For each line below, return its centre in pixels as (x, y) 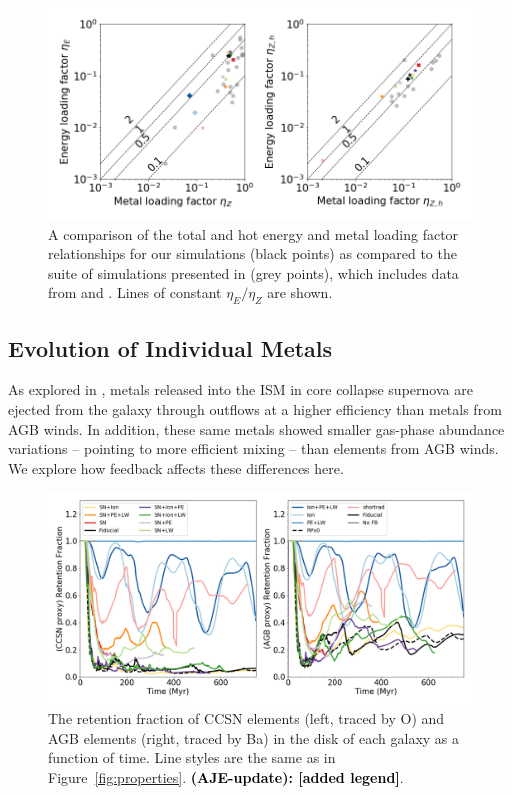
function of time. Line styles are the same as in (192, 757)
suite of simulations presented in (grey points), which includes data (253, 272)
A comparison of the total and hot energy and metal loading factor (253, 233)
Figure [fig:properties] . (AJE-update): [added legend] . (226, 776)
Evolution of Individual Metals (170, 347)
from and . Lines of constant (135, 292)
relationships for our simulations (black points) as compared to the (252, 253)
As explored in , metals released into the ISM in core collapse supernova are (240, 389)
